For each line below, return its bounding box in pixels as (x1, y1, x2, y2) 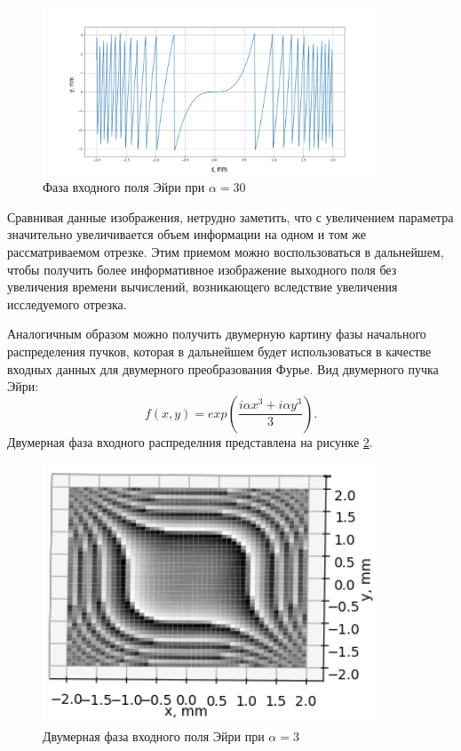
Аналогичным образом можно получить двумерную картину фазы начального (7, 324, 426, 343)
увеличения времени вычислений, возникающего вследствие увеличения (7, 277, 398, 296)
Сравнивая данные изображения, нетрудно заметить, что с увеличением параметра (7, 207, 454, 226)
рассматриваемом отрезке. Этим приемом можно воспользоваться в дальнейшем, (7, 242, 444, 260)
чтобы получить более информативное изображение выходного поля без (7, 260, 397, 278)
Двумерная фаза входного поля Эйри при (43, 726, 265, 745)
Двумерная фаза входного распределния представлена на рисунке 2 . (7, 432, 373, 451)
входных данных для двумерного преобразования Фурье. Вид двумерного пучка (7, 359, 439, 378)
